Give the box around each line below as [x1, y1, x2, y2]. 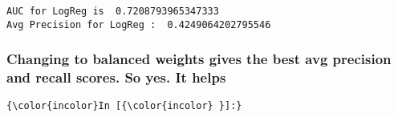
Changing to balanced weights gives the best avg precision [6, 49, 392, 69]
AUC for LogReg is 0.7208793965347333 [6, 6, 219, 17]
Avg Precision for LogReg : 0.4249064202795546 [6, 18, 271, 30]
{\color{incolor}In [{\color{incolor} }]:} [6, 100, 242, 112]
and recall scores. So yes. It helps [6, 67, 226, 87]
